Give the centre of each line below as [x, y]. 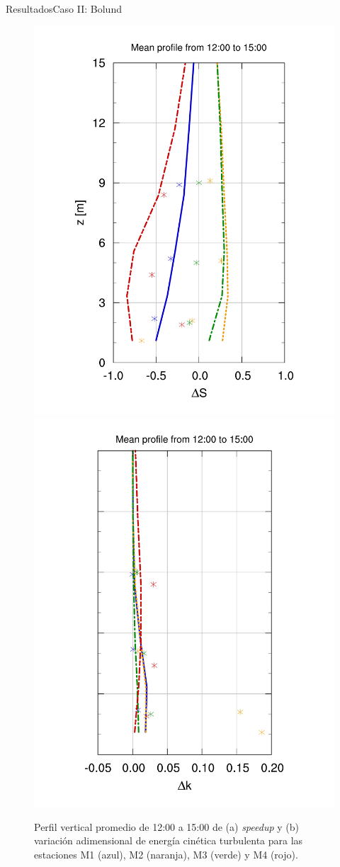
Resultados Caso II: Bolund [64, 8]
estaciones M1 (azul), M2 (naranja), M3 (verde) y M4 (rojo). [166, 854]
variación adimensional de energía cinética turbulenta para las [169, 840]
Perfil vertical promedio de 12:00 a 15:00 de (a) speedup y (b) [166, 826]
